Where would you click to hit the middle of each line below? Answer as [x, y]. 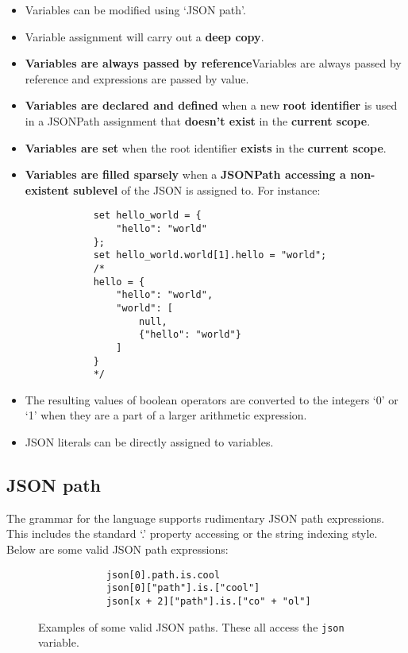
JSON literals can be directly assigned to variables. [149, 442]
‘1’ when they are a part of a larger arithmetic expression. [166, 415]
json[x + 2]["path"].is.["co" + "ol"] [208, 601]
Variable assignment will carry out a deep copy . [144, 36]
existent [47, 189]
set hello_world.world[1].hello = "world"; [210, 255]
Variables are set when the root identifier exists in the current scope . [206, 147]
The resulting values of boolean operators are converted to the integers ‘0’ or [212, 399]
